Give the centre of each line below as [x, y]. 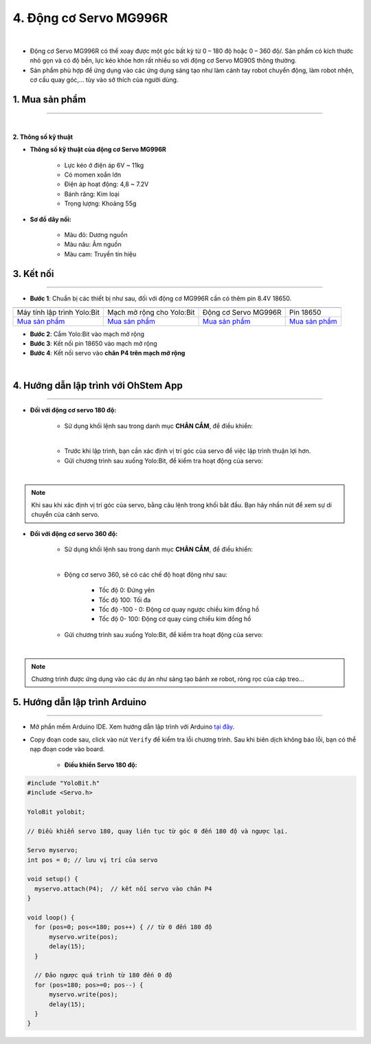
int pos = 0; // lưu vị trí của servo [92, 860]
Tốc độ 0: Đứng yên [126, 590]
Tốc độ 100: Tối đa [125, 600]
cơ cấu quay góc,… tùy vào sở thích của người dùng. [104, 80]
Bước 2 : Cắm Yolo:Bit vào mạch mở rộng [87, 334]
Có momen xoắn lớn [93, 175]
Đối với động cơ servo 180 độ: [73, 410]
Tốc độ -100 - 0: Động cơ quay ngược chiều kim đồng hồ [179, 610]
